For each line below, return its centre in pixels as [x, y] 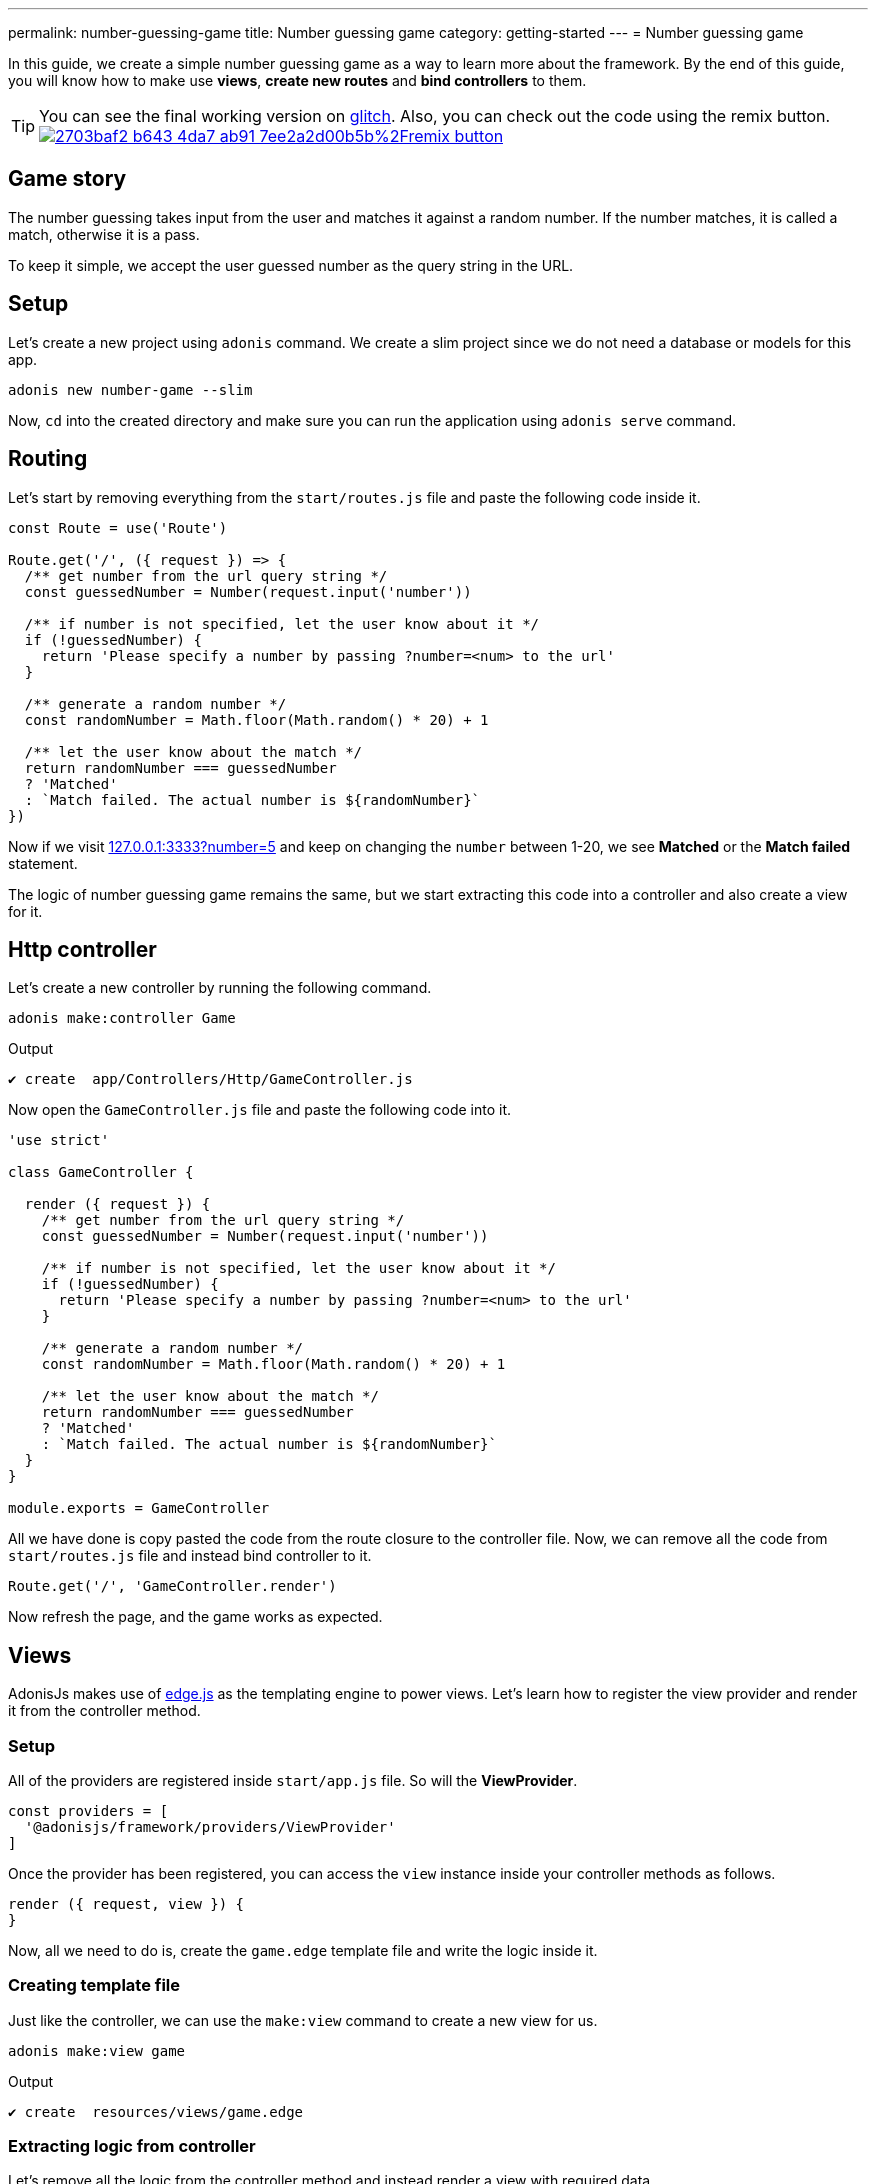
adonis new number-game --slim [130, 389]
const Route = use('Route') [118, 527]
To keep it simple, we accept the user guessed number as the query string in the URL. [291, 265]
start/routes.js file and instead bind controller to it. [190, 1556]
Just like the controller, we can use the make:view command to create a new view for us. [303, 2020]
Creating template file [94, 1985]
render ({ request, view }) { [126, 1903]
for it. [25, 911]
